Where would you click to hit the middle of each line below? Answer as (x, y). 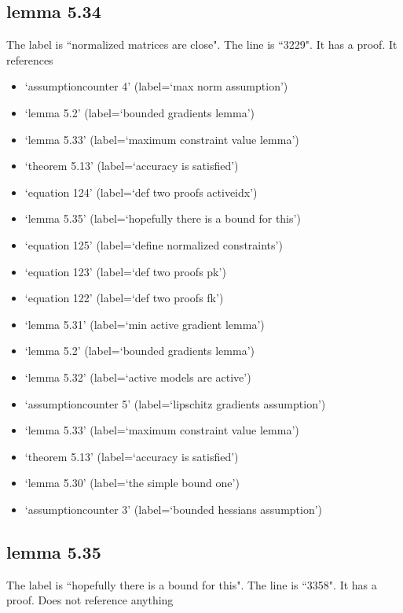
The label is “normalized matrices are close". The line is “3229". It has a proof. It (202, 44)
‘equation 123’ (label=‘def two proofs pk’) (125, 271)
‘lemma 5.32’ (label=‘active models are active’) (138, 377)
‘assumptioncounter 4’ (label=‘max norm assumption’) (156, 86)
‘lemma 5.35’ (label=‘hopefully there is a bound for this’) (163, 218)
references (30, 59)
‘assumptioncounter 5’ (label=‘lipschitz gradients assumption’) (175, 403)
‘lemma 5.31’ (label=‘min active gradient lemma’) (145, 324)
